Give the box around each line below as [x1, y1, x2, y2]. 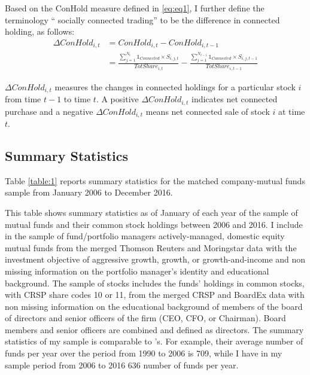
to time [63, 93, 91, 105]
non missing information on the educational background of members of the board [5, 300, 303, 312]
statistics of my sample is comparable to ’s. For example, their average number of [5, 335, 303, 347]
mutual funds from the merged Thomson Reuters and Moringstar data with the [5, 241, 297, 254]
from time [5, 93, 41, 105]
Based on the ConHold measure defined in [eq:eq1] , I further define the [5, 2, 265, 14]
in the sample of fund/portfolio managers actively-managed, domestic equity [5, 230, 285, 242]
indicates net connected [191, 93, 278, 105]
